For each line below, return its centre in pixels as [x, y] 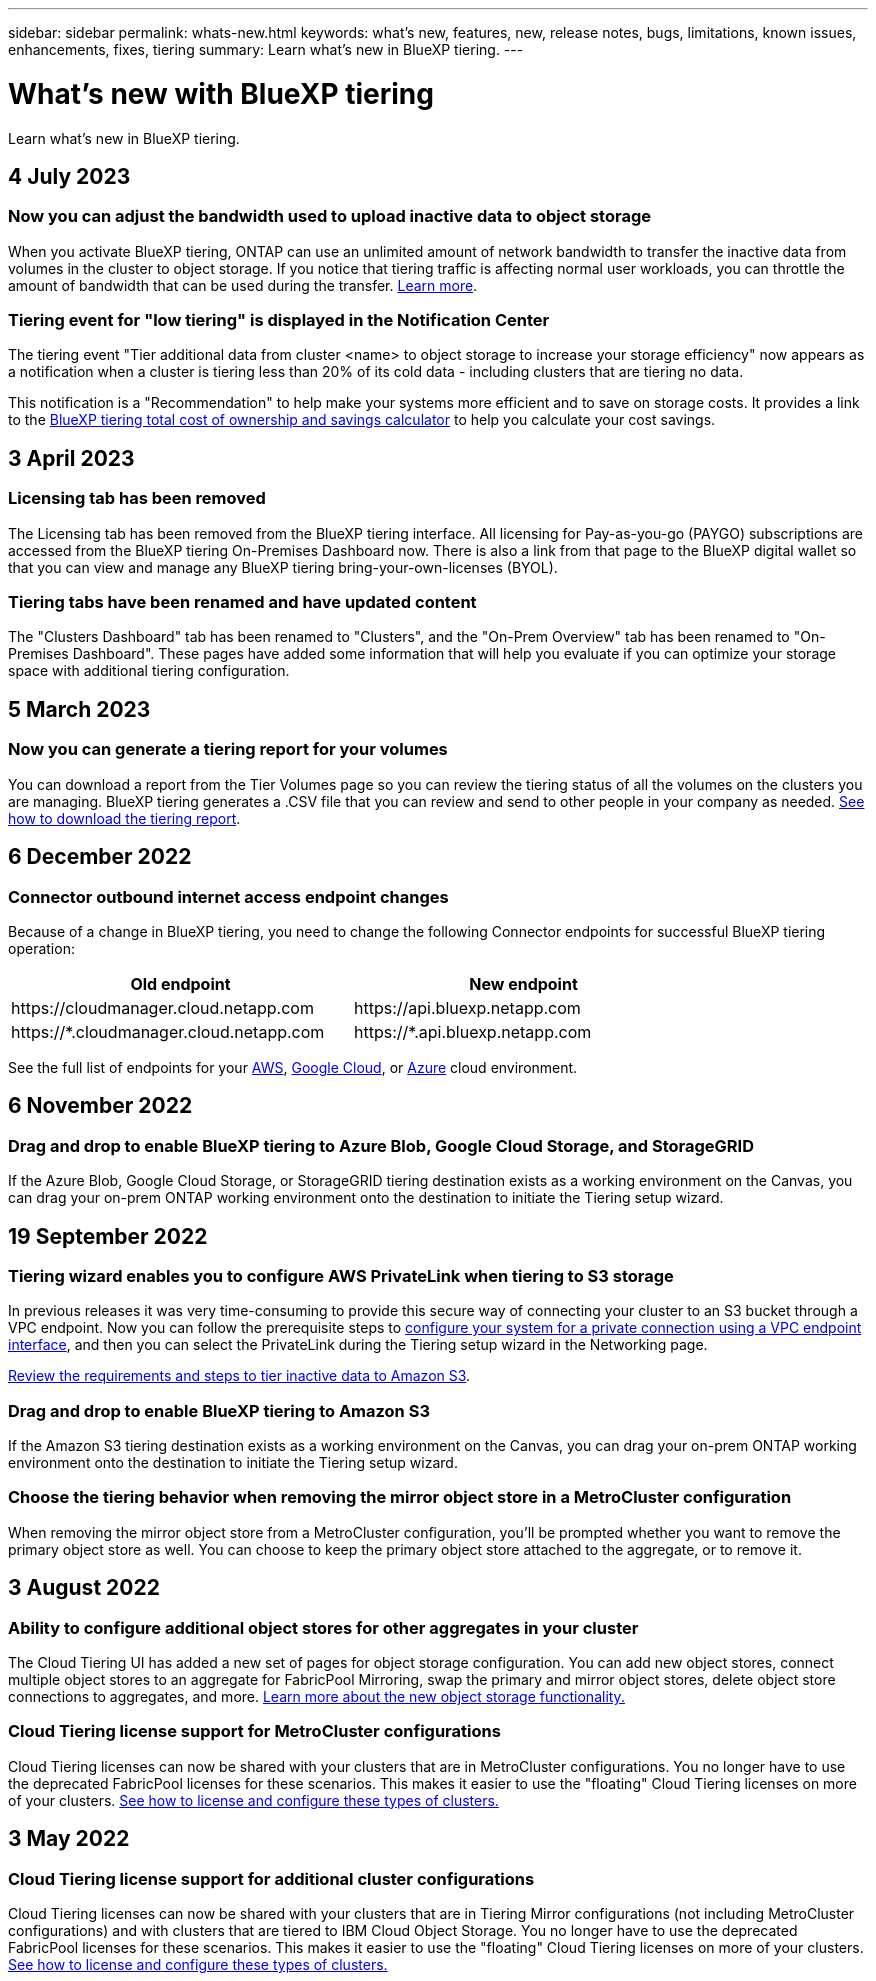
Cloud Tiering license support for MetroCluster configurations [254, 1731]
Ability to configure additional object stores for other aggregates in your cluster [323, 1627]
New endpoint [523, 983]
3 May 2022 [69, 1839]
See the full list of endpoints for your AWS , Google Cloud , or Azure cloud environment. [293, 1067]
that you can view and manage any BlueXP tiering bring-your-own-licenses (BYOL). [283, 567]
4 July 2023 [69, 176]
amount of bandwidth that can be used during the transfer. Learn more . [243, 285]
